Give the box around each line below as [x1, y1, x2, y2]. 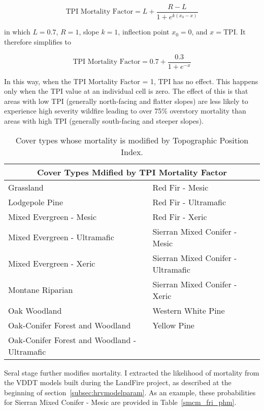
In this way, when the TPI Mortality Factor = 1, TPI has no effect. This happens [4, 76, 258, 86]
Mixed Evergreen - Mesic [8, 210, 97, 222]
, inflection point [118, 26, 170, 37]
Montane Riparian [8, 284, 73, 296]
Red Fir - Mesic [152, 181, 209, 193]
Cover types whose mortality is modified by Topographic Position [15, 134, 249, 146]
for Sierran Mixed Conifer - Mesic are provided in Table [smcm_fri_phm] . [4, 397, 237, 407]
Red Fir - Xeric [152, 210, 207, 222]
